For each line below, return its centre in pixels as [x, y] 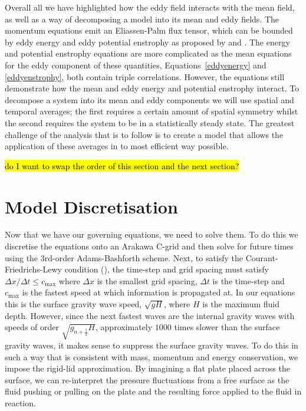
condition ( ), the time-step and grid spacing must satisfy [167, 269]
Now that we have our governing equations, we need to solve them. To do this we [152, 234]
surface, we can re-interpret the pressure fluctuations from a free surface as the [147, 379]
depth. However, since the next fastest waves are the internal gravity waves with [150, 315]
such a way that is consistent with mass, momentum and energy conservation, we [152, 356]
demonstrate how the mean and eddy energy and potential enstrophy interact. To [152, 88]
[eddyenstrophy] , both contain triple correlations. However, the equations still [145, 76]
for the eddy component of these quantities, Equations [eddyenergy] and [136, 65]
